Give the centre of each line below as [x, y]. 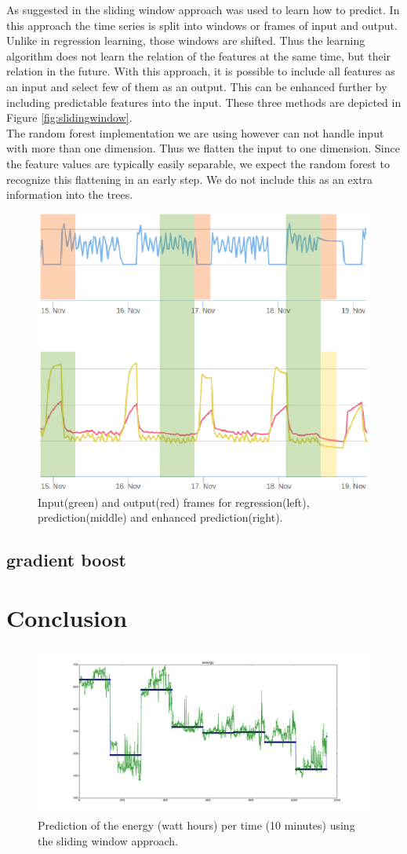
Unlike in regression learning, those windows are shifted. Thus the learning [186, 40]
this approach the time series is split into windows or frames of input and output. [202, 25]
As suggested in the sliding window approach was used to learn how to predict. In [203, 9]
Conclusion [67, 617]
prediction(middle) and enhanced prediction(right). [160, 517]
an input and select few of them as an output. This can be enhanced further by [197, 86]
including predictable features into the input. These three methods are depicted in [204, 102]
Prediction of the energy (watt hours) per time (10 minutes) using [196, 825]
